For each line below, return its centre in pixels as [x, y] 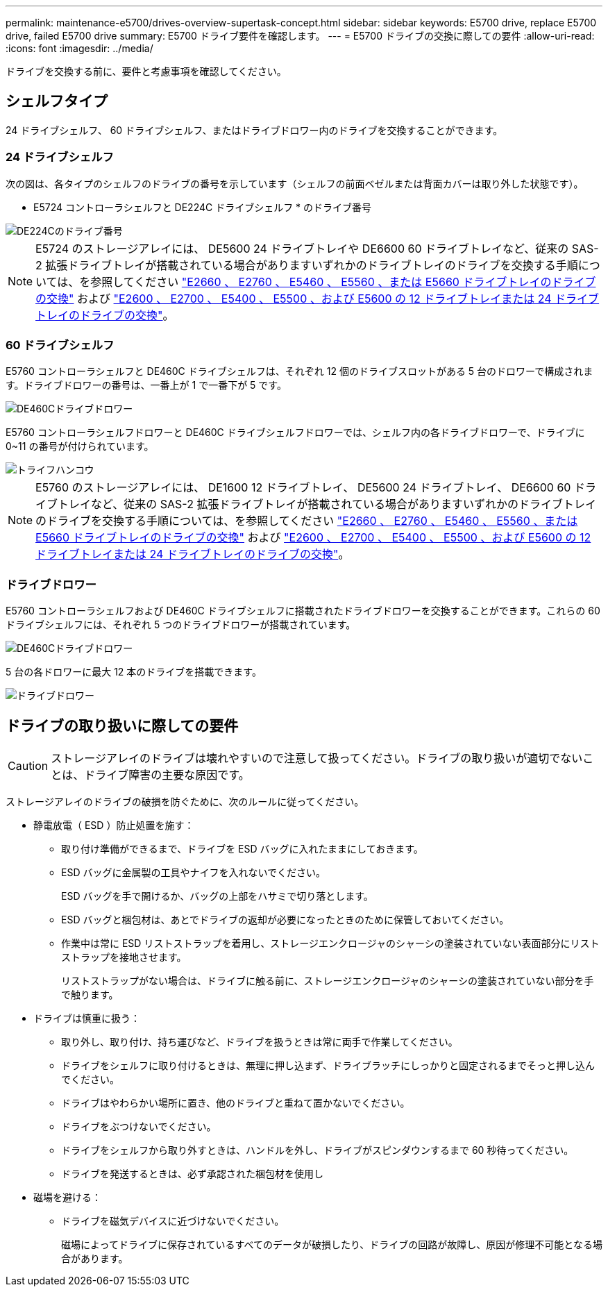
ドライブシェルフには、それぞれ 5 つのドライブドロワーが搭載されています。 [181, 625]
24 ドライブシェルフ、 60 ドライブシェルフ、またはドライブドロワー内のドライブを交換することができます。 [254, 130]
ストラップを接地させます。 [124, 957]
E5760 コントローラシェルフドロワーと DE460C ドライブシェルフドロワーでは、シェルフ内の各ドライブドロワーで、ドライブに [295, 433]
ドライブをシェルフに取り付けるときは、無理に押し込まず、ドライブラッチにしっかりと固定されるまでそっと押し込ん [328, 1065]
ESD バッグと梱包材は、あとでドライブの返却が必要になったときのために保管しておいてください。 [285, 919]
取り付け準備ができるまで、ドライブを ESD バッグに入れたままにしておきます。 [242, 848]
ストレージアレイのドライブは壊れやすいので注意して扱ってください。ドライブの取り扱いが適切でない [317, 758]
